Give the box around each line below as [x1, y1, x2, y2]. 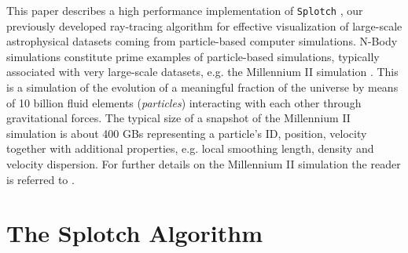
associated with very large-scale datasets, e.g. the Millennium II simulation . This [6, 63, 399, 80]
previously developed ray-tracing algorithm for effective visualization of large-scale [6, 17, 402, 34]
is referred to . [6, 171, 75, 187]
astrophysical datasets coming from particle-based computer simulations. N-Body [6, 33, 398, 49]
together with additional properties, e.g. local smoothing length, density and [6, 140, 374, 157]
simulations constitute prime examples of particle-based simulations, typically [6, 48, 380, 64]
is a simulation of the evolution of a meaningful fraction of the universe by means [6, 79, 399, 96]
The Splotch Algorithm [6, 217, 263, 249]
